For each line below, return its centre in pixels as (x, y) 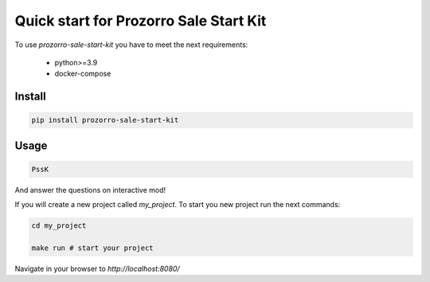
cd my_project (59, 226)
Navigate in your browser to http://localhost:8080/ (97, 269)
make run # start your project (93, 248)
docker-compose (83, 74)
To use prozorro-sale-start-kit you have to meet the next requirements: (131, 45)
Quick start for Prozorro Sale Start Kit (141, 21)
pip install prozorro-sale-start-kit (105, 120)
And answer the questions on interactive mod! (90, 190)
